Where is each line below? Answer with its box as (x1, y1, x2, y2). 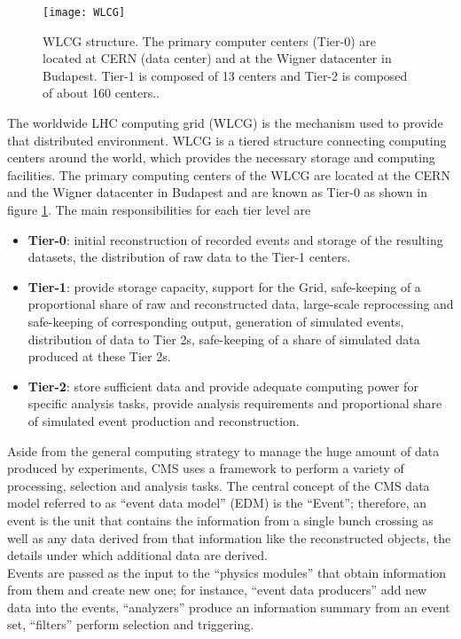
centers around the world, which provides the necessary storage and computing (7, 148, 435, 167)
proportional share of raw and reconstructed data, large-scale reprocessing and (27, 295, 454, 313)
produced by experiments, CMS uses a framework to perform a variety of (7, 459, 404, 477)
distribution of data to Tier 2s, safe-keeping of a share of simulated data (27, 329, 420, 348)
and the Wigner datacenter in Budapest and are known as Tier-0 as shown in (7, 183, 427, 201)
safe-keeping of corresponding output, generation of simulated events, (27, 312, 404, 330)
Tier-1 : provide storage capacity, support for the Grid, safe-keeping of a (27, 277, 421, 296)
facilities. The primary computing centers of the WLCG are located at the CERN (7, 165, 450, 184)
